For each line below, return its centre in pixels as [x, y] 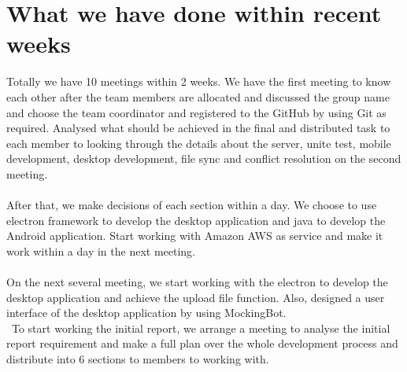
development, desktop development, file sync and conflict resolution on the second [204, 158]
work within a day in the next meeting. [101, 250]
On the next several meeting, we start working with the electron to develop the [197, 282]
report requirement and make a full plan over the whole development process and [202, 343]
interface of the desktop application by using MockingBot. [146, 313]
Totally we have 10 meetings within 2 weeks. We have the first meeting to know [199, 81]
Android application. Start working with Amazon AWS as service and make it [195, 236]
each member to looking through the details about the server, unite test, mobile [199, 143]
